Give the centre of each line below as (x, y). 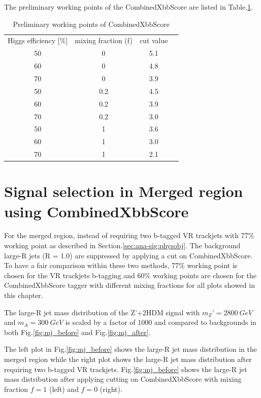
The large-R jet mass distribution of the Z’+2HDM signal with (102, 312)
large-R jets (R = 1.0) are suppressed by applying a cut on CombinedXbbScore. (128, 255)
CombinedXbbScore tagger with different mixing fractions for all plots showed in (129, 285)
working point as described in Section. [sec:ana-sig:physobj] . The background (122, 245)
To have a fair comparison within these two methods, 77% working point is (121, 265)
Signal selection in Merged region (124, 191)
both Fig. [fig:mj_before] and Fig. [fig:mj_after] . (77, 332)
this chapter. (24, 295)
